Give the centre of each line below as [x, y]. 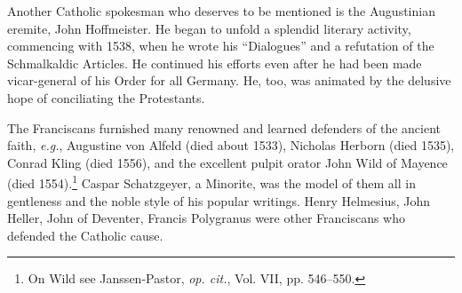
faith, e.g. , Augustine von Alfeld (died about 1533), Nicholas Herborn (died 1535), [231, 145]
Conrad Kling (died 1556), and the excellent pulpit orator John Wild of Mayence [227, 162]
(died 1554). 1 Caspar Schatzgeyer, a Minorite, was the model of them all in [211, 182]
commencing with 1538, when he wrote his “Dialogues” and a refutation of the [221, 46]
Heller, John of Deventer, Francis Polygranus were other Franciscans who [206, 218]
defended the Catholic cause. [85, 235]
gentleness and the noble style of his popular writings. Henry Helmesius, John [219, 200]
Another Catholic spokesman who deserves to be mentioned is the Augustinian [221, 11]
